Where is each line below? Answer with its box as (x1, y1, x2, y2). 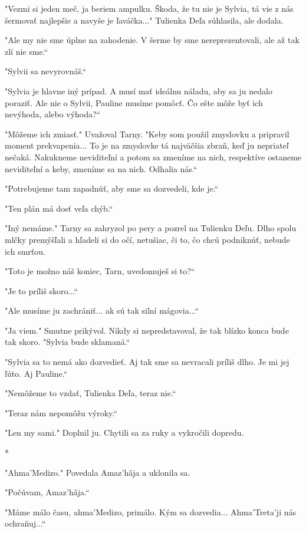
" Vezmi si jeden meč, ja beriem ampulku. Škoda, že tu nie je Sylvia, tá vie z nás (5, 2, 294, 14)
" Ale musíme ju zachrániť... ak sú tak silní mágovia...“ (5, 304, 199, 317)
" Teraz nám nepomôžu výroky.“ (5, 406, 117, 419)
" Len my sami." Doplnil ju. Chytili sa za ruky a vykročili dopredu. (5, 426, 244, 439)
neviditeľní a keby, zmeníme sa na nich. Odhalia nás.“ (5, 162, 198, 175)
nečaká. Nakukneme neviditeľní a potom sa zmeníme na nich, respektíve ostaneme (5, 150, 302, 163)
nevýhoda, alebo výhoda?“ (5, 108, 101, 120)
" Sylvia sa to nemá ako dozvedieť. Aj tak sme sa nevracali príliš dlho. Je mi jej (5, 356, 289, 368)
